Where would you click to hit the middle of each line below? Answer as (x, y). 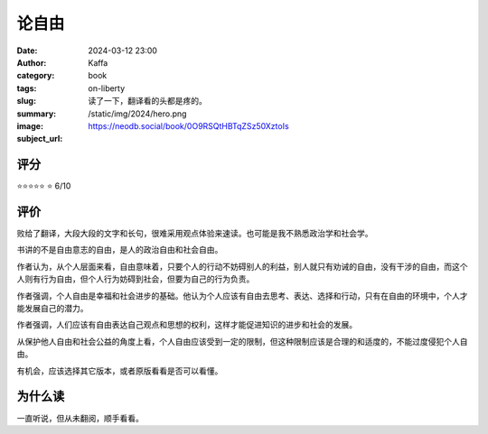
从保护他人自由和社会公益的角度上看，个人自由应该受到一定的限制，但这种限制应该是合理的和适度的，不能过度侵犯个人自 (242, 341)
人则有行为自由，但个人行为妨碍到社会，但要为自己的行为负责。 (136, 279)
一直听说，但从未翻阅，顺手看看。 (80, 418)
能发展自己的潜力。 (52, 309)
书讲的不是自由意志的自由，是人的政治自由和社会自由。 (120, 250)
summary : (37, 114)
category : (36, 76)
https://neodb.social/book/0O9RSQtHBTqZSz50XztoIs (188, 125)
